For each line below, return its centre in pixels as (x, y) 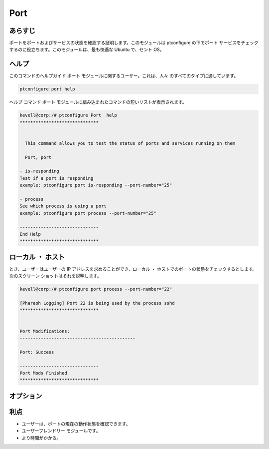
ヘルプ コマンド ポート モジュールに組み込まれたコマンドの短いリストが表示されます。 (98, 102)
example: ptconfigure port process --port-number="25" (88, 213)
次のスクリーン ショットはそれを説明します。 (55, 276)
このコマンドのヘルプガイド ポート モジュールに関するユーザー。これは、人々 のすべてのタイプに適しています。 (124, 76)
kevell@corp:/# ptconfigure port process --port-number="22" (96, 289)
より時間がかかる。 (41, 438)
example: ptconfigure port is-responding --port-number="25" (96, 185)
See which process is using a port (63, 206)
